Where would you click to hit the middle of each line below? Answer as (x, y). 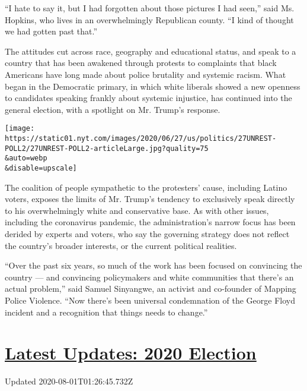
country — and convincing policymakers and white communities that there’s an (149, 277)
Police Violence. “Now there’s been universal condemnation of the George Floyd (150, 300)
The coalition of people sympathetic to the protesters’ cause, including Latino (146, 187)
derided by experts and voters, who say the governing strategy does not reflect (147, 234)
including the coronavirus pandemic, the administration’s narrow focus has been (150, 222)
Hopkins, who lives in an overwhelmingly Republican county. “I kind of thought (149, 19)
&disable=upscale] (41, 168)
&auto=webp (26, 158)
